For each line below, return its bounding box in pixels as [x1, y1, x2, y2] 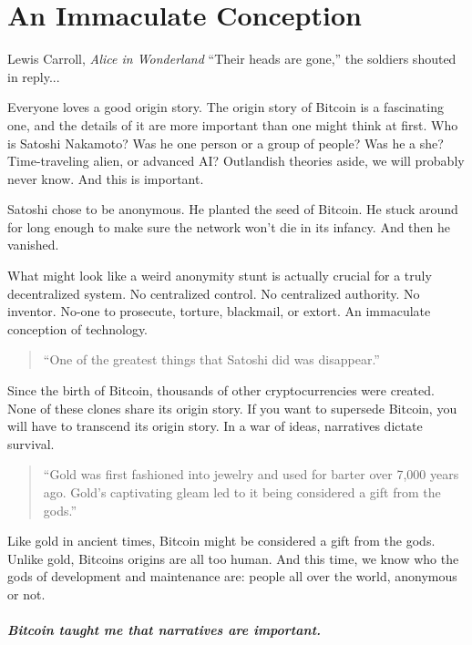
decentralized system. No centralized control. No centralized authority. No [7, 283, 420, 302]
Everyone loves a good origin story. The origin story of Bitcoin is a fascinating [7, 97, 444, 117]
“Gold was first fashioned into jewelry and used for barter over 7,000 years [43, 465, 459, 484]
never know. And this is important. [7, 169, 204, 188]
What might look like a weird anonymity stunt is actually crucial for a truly [7, 266, 432, 285]
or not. [7, 584, 46, 603]
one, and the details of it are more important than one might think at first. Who [7, 115, 458, 134]
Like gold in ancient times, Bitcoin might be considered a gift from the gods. [7, 531, 436, 550]
